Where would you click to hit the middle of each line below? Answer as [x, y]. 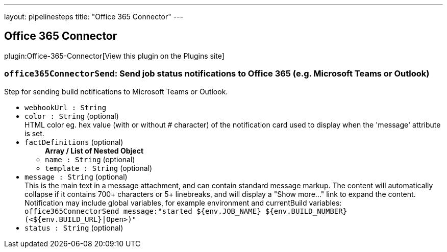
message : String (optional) [76, 177]
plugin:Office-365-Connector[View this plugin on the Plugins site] [114, 56]
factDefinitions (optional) [74, 142]
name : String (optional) [90, 159]
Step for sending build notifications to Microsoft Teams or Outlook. [116, 91]
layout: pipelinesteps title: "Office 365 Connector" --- [94, 17]
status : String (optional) [74, 228]
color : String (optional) [72, 116]
